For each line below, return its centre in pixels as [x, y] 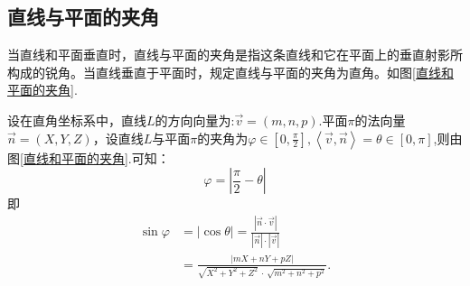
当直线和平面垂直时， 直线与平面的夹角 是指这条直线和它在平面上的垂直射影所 [235, 55]
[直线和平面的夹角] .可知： [95, 157]
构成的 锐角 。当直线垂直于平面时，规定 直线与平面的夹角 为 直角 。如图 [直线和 [230, 72]
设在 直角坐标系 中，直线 [77, 120]
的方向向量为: [195, 120]
